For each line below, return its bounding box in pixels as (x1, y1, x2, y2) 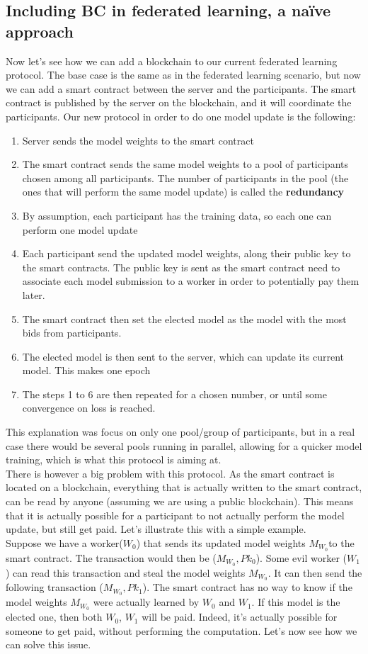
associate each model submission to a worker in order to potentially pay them (22, 274, 360, 288)
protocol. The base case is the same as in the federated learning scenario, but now (6, 67, 361, 82)
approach (6, 20, 74, 42)
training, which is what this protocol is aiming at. (6, 452, 222, 467)
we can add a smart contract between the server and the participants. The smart (6, 81, 357, 96)
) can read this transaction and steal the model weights (6, 565, 246, 580)
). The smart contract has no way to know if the (142, 580, 352, 594)
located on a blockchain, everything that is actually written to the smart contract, (6, 480, 362, 495)
